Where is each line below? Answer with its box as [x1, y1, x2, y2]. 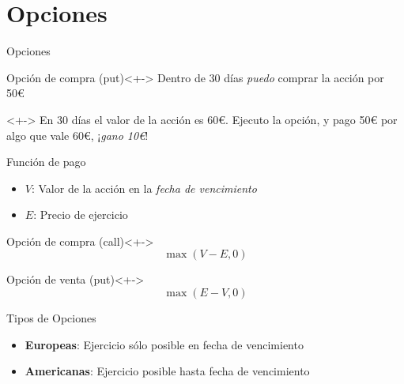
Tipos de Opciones [6, 310, 96, 326]
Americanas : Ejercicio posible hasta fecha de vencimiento [25, 363, 310, 379]
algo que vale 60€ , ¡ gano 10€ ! [6, 126, 149, 143]
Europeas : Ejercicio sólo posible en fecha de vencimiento [25, 336, 304, 352]
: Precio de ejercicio [33, 206, 128, 223]
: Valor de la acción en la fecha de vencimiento [31, 179, 257, 196]
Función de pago [6, 153, 86, 170]
